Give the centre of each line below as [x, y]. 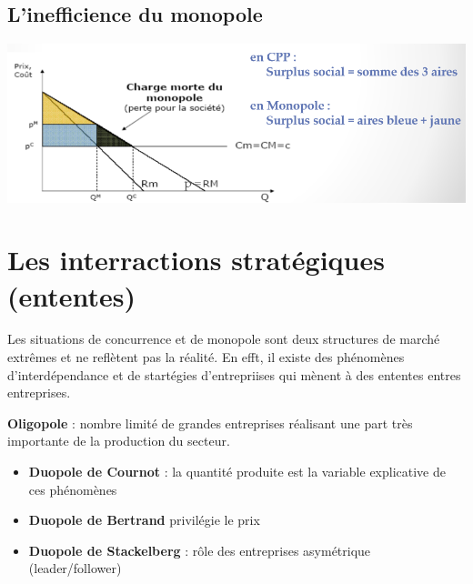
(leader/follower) [75, 568]
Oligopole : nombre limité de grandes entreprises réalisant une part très [210, 423]
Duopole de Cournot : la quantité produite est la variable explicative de [237, 471]
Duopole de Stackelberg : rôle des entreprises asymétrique [200, 550]
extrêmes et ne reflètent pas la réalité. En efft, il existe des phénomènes [206, 357]
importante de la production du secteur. [119, 441]
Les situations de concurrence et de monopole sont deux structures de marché [224, 339]
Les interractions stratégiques [196, 260]
